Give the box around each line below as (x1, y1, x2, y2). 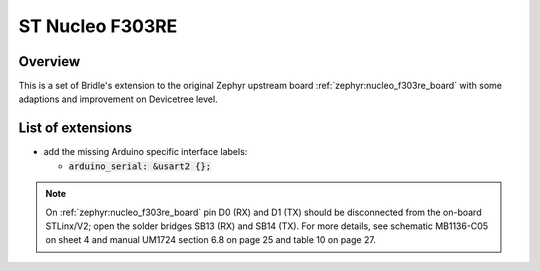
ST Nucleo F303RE (18, 15, 178, 37)
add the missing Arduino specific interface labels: (43, 146, 248, 158)
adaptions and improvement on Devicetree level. (18, 93, 219, 105)
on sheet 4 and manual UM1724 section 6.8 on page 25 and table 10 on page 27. (45, 234, 377, 246)
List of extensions (18, 120, 133, 137)
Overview (18, 53, 81, 70)
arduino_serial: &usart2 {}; (68, 160, 212, 172)
